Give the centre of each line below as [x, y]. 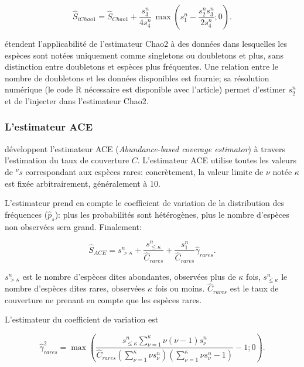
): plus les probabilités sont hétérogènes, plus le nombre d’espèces [172, 214]
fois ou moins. [180, 288]
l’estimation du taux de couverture [67, 160]
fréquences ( [26, 214]
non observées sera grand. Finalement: [73, 226]
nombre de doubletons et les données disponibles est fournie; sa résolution [137, 78]
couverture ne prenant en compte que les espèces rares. [103, 299]
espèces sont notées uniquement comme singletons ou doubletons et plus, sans [144, 55]
